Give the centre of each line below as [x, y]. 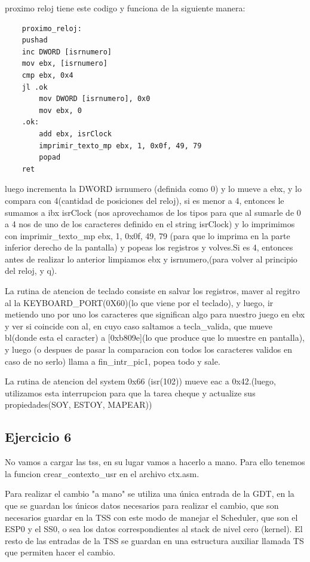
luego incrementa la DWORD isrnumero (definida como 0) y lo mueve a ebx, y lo [153, 189]
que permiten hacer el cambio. [60, 552]
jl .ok [35, 87]
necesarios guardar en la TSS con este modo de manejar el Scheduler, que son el [151, 517]
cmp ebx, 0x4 [47, 75]
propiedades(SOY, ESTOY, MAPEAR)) [79, 404]
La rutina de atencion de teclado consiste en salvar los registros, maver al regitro [152, 291]
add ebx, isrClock [75, 134]
